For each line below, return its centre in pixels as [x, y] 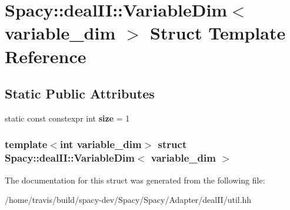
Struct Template [218, 33]
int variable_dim [101, 144]
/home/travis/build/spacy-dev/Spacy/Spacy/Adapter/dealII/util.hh [128, 200]
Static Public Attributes [80, 93]
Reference [46, 56]
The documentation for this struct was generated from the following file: [135, 180]
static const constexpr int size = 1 [67, 118]
